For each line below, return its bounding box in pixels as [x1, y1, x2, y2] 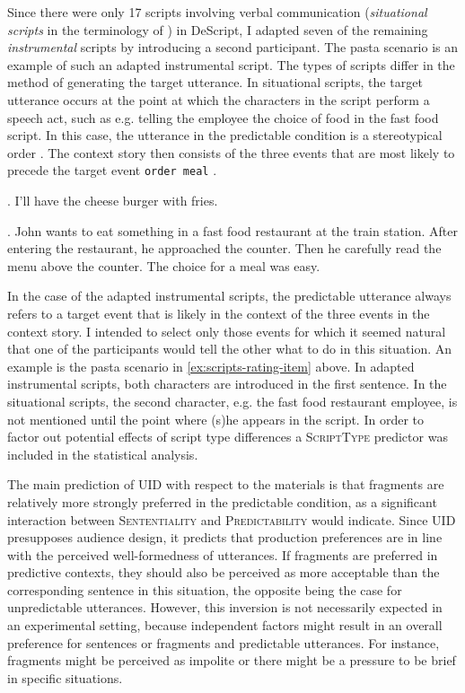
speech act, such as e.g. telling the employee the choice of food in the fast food [7, 108, 439, 127]
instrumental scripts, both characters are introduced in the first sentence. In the [7, 374, 447, 393]
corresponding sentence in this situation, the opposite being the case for [7, 580, 402, 599]
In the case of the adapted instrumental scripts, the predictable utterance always [7, 286, 452, 305]
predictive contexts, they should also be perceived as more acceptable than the [7, 563, 440, 582]
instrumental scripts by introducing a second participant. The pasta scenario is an [7, 38, 459, 57]
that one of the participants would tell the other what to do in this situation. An [7, 339, 452, 358]
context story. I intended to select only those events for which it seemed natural [7, 321, 446, 340]
